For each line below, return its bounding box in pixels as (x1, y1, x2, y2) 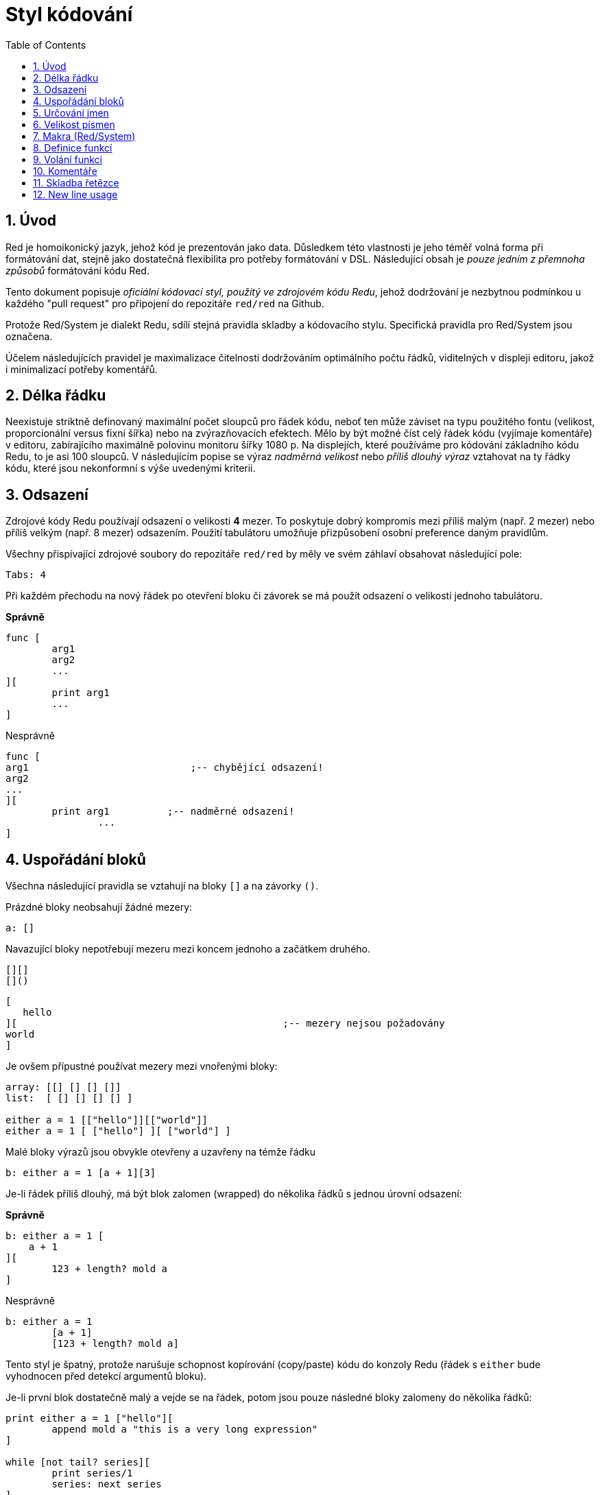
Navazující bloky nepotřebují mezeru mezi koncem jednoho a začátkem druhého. (5, 943, 371, 955)
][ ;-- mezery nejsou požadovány (5, 1018, 445, 1029)
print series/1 (51, 1468, 133, 1479)
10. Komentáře (33, 165, 97, 177)
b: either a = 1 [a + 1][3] (5, 1167, 156, 1179)
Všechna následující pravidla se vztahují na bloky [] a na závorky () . (5, 880, 319, 892)
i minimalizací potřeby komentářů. (5, 363, 158, 375)
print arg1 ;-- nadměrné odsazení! (51, 806, 295, 817)
